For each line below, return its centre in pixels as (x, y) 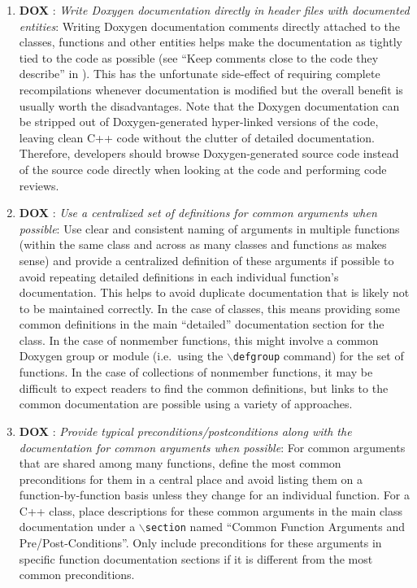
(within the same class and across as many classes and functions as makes (203, 244)
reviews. (39, 185)
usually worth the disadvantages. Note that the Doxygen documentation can (209, 105)
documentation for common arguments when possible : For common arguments (212, 447)
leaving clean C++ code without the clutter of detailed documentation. (197, 137)
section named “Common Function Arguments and (275, 527)
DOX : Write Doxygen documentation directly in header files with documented (214, 10)
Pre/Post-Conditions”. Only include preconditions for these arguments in (200, 543)
